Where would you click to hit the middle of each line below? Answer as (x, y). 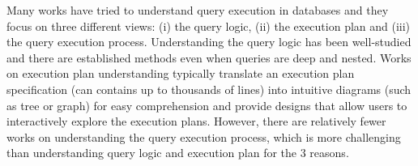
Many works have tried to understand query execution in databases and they (198, 10)
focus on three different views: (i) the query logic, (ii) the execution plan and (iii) (209, 26)
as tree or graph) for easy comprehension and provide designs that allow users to (207, 105)
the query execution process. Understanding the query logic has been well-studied (209, 42)
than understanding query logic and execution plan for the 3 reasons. (178, 153)
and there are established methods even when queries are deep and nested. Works (209, 57)
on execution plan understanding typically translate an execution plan (181, 73)
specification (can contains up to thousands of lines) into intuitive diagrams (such (209, 89)
